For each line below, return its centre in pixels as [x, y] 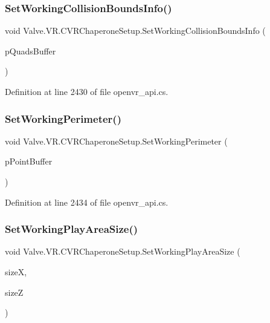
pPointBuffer [29, 161]
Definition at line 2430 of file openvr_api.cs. [87, 91]
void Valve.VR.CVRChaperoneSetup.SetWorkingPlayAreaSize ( [123, 251]
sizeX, [16, 272]
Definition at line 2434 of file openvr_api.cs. [87, 202]
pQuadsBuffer [31, 51]
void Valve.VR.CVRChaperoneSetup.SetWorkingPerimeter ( [116, 141]
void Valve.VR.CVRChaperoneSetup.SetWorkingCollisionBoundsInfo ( [135, 31]
